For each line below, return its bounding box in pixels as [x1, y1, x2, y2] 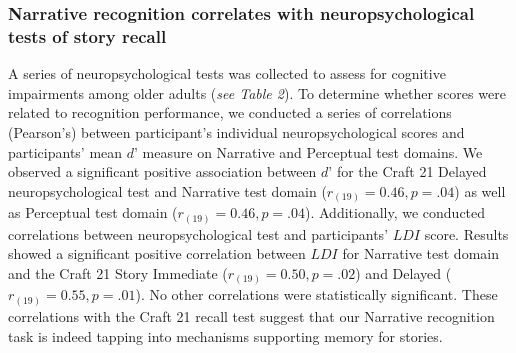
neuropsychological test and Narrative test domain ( [8, 180, 327, 201]
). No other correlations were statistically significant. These [135, 284, 498, 305]
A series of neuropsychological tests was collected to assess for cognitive [8, 63, 446, 84]
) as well [454, 180, 506, 201]
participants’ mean [8, 141, 123, 162]
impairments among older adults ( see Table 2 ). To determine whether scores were [8, 82, 506, 103]
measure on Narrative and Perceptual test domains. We [142, 141, 483, 162]
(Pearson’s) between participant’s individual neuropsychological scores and [8, 121, 465, 142]
